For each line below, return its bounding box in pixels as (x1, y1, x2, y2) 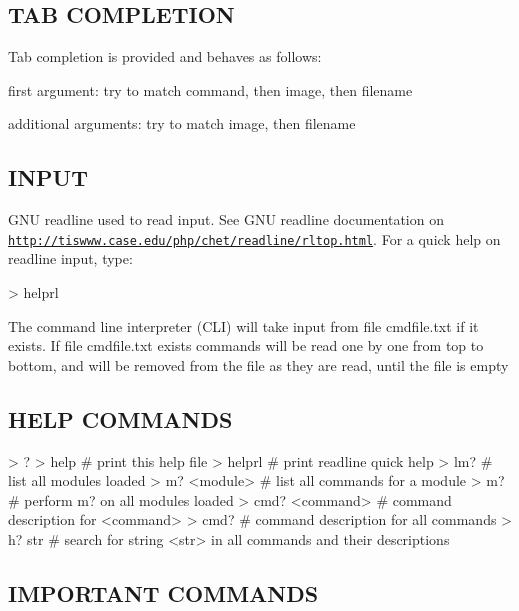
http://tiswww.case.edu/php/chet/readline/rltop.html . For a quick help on (8, 228, 501, 249)
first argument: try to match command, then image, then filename (8, 79, 413, 100)
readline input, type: (8, 248, 133, 269)
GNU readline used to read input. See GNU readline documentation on (8, 209, 444, 230)
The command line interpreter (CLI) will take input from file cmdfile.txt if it (8, 315, 479, 336)
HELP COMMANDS (8, 403, 233, 434)
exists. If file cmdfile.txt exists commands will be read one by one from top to (8, 335, 484, 356)
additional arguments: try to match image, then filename (8, 113, 356, 134)
